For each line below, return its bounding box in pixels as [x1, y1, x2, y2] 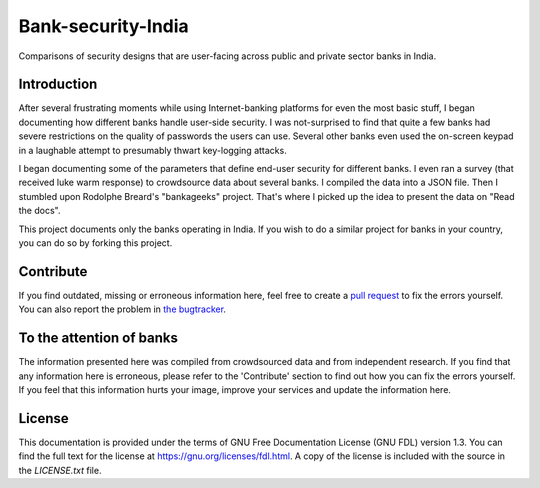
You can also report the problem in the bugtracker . [18, 303, 227, 315]
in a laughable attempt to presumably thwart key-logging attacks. [18, 144, 287, 156]
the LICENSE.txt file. [18, 464, 102, 476]
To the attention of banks [18, 330, 179, 347]
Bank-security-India [18, 15, 189, 37]
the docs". [18, 205, 61, 217]
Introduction [18, 76, 98, 93]
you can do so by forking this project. [18, 236, 173, 249]
